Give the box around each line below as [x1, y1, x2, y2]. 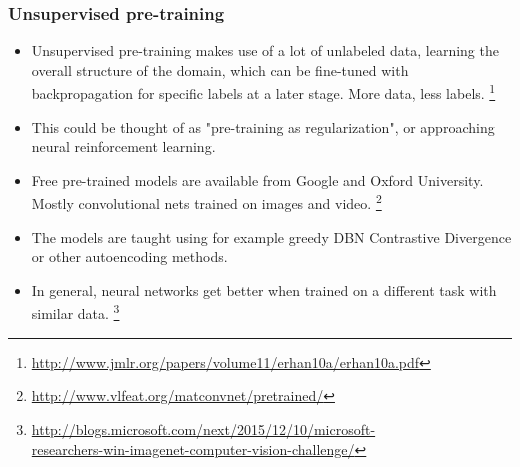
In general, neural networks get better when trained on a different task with [31, 279, 497, 300]
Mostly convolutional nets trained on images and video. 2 [31, 190, 382, 214]
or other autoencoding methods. [31, 246, 228, 267]
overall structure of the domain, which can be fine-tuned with [31, 59, 409, 80]
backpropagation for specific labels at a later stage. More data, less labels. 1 [31, 80, 496, 104]
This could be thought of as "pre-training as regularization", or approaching [31, 116, 495, 137]
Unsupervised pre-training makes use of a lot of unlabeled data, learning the [31, 40, 499, 61]
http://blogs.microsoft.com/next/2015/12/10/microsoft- [31, 418, 376, 439]
